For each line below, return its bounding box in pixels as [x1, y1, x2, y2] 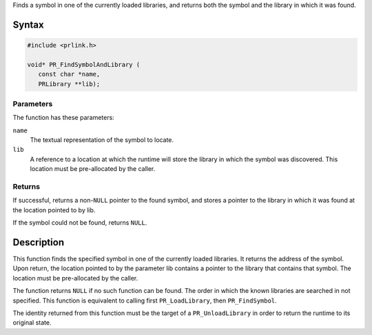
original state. [12, 318, 52, 327]
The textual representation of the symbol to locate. [30, 136, 174, 144]
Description [12, 236, 65, 248]
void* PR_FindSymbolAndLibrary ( [27, 61, 141, 68]
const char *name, [38, 70, 101, 79]
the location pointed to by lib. [12, 205, 96, 214]
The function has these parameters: [12, 114, 115, 122]
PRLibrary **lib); [38, 80, 101, 88]
